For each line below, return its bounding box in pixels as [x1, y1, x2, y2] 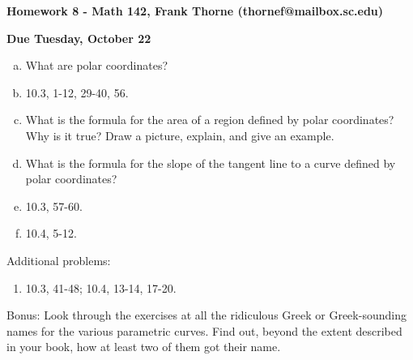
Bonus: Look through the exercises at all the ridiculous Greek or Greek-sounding [6, 306, 407, 324]
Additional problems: [6, 251, 111, 268]
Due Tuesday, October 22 [6, 29, 151, 46]
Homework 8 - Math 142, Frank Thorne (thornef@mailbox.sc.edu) [6, 2, 384, 19]
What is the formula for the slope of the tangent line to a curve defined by [25, 154, 396, 171]
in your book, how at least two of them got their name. [6, 338, 281, 355]
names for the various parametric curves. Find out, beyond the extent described [6, 322, 402, 339]
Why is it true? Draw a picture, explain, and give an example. [25, 126, 334, 144]
